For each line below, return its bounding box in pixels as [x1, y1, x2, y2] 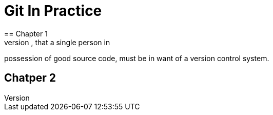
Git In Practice [4, 2, 102, 20]
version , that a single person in [4, 37, 110, 47]
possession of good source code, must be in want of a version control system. [4, 53, 269, 63]
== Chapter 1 [4, 29, 48, 38]
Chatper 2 [4, 71, 56, 85]
